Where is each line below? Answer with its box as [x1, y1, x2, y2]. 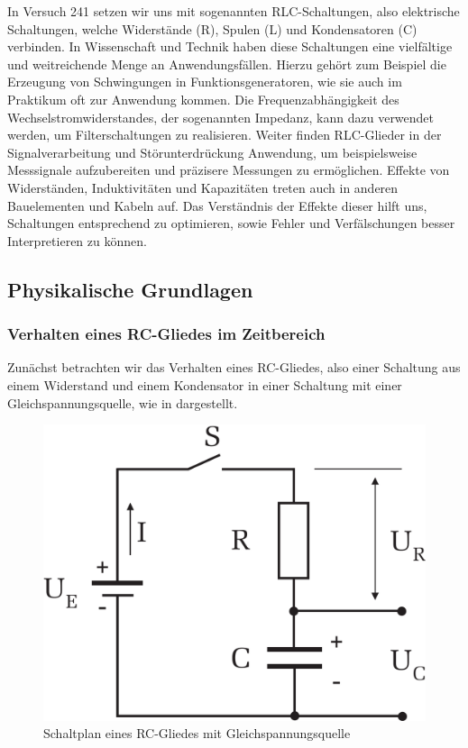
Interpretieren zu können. [7, 231, 147, 250]
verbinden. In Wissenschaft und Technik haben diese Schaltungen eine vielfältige [7, 37, 453, 56]
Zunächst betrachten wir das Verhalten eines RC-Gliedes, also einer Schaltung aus [7, 358, 461, 377]
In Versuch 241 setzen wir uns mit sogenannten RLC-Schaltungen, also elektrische [7, 2, 460, 20]
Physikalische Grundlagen [7, 275, 253, 303]
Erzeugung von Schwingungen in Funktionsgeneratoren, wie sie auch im [7, 72, 402, 91]
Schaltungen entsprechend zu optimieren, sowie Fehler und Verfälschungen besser [7, 214, 455, 233]
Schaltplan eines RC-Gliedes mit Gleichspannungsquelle [43, 724, 351, 743]
